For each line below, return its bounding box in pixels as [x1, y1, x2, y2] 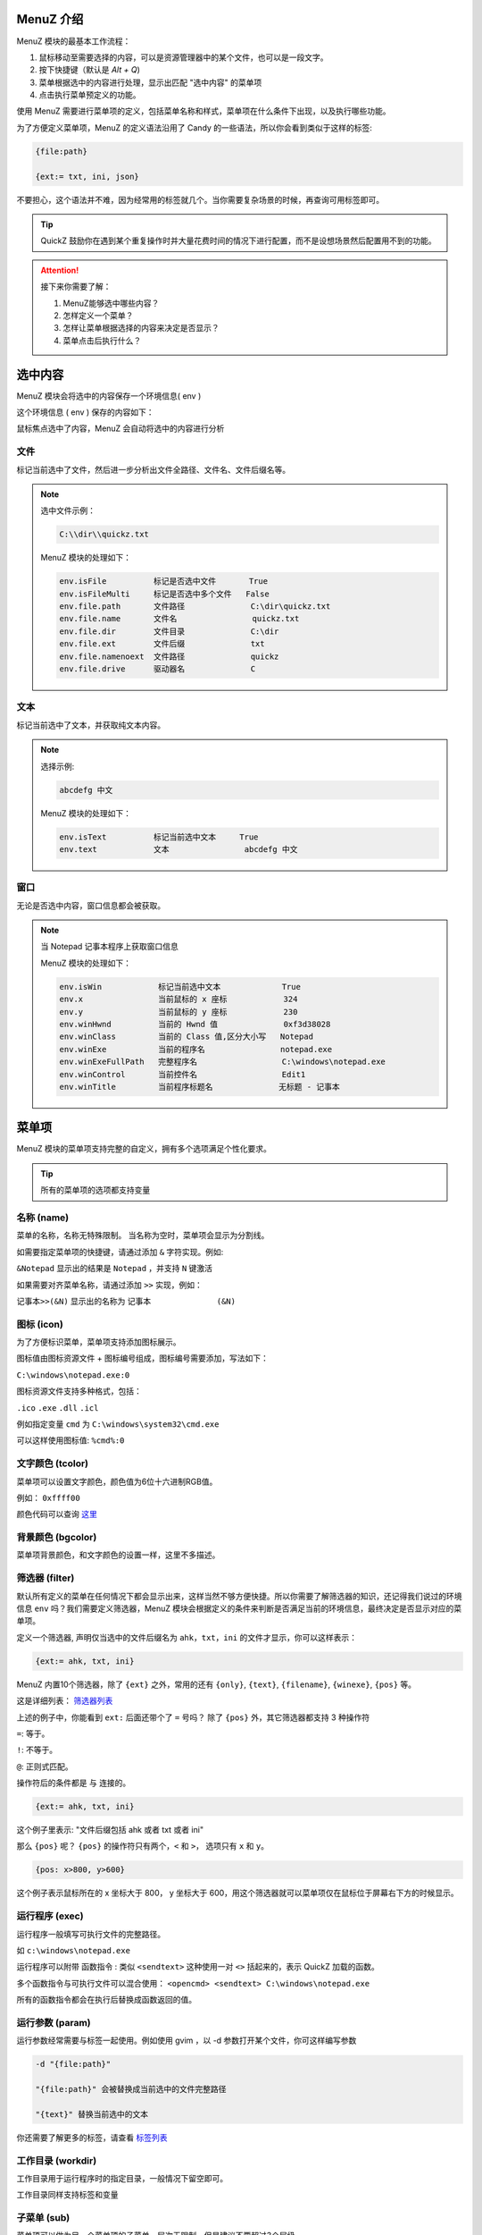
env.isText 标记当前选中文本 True [59, 831, 259, 842]
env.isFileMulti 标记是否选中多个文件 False [59, 588, 270, 599]
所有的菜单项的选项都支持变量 [40, 1185, 151, 1195]
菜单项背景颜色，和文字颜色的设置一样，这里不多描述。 [16, 1549, 220, 1560]
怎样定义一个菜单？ [62, 309, 134, 321]
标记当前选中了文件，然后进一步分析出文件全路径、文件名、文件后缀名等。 [16, 464, 290, 475]
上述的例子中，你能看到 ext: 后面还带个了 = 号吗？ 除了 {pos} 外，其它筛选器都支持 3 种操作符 [16, 1712, 370, 1723]
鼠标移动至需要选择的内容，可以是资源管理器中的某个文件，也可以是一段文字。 [38, 52, 328, 63]
